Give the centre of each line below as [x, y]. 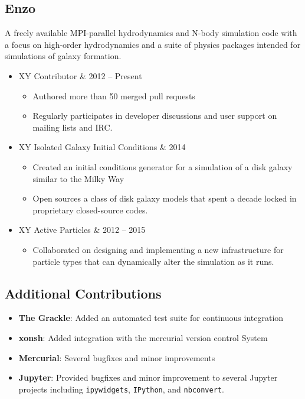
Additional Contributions [83, 293]
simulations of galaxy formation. [63, 56]
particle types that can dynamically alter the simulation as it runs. [153, 261]
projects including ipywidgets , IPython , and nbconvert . [121, 389]
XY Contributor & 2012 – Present [80, 75]
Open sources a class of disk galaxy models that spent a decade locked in [165, 198]
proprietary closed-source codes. [90, 210]
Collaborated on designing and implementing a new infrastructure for [158, 249]
